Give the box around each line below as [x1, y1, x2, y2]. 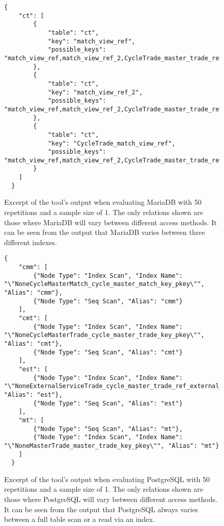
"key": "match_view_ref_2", [47, 88, 143, 96]
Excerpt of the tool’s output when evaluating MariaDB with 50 [4, 197, 202, 207]
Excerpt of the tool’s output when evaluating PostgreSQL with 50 [4, 473, 210, 484]
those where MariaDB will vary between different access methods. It [4, 217, 217, 227]
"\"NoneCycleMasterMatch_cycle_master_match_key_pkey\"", [4, 280, 205, 288]
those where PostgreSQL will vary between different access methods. [4, 494, 217, 504]
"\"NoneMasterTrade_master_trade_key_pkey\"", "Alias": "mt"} [4, 442, 219, 449]
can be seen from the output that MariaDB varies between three [4, 227, 205, 237]
